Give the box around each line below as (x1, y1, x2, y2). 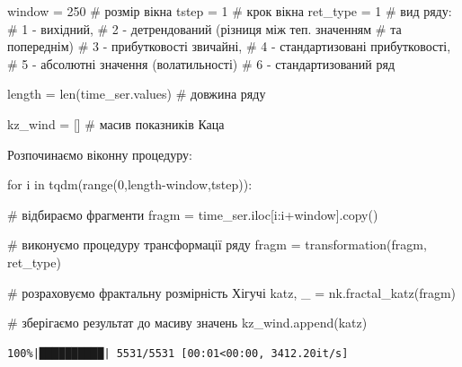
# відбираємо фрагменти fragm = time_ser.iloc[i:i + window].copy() (7, 205, 378, 223)
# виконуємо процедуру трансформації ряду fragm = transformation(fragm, (7, 235, 427, 254)
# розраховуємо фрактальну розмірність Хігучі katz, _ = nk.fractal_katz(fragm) (7, 283, 457, 301)
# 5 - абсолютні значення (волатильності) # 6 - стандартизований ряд (7, 54, 395, 73)
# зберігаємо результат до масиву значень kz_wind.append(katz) (7, 313, 368, 332)
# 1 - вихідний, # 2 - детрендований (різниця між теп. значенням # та (7, 19, 402, 38)
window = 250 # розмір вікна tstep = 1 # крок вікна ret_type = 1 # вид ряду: (7, 2, 452, 20)
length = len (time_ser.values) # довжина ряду (7, 84, 266, 103)
